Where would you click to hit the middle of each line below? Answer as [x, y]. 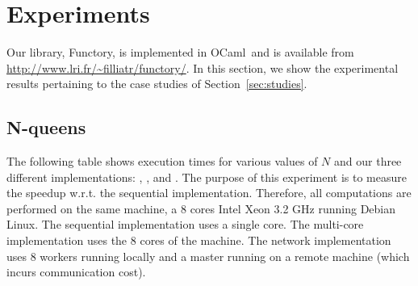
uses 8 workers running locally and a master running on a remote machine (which [208, 256]
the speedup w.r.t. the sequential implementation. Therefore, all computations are [209, 193]
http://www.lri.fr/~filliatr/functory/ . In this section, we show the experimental [203, 67]
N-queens [46, 127]
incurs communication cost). [76, 272]
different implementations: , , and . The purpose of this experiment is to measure [207, 177]
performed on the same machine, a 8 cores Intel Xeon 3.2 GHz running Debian [201, 208]
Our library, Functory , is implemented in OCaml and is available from [180, 52]
